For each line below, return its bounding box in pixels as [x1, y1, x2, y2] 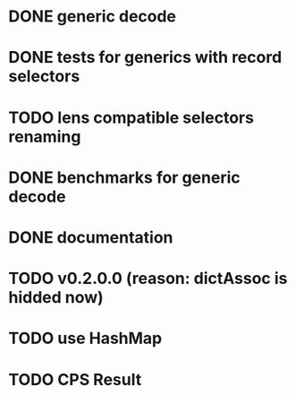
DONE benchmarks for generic [8, 167, 241, 187]
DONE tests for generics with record [8, 47, 283, 68]
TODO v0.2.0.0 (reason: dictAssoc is [8, 269, 288, 288]
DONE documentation [8, 227, 173, 247]
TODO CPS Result [8, 369, 142, 390]
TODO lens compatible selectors [8, 107, 254, 127]
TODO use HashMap [8, 329, 163, 348]
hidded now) [8, 288, 104, 308]
